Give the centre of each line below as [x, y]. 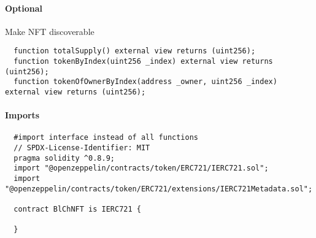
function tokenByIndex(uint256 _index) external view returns [143, 62]
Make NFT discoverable [50, 31]
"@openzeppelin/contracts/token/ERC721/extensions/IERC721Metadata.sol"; [159, 189]
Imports [22, 115]
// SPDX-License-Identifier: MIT [82, 148]
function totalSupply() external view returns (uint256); [135, 51]
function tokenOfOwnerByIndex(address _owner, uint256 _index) [145, 82]
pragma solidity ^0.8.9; [64, 158]
